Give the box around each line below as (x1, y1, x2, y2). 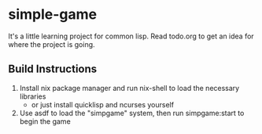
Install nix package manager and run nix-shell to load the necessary (19, 83, 240, 92)
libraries (19, 92, 46, 101)
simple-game (8, 5, 98, 24)
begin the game (19, 116, 71, 126)
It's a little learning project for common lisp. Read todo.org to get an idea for (8, 31, 254, 41)
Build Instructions (8, 63, 98, 76)
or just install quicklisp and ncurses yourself (31, 100, 175, 109)
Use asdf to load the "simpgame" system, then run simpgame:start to (19, 108, 245, 118)
